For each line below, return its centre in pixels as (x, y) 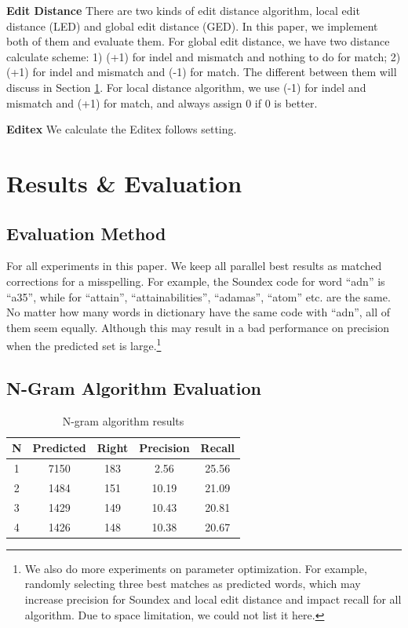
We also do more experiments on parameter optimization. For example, (196, 568)
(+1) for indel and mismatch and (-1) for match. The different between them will (202, 72)
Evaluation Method (86, 233)
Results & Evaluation (124, 183)
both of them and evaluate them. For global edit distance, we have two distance (198, 41)
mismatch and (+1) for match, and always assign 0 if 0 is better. (162, 102)
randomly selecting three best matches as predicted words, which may (193, 584)
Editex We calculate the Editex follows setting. (122, 129)
